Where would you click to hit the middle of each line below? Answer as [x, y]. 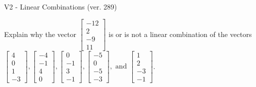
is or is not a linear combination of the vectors [180, 34]
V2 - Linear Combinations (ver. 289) [61, 6]
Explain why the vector [40, 34]
